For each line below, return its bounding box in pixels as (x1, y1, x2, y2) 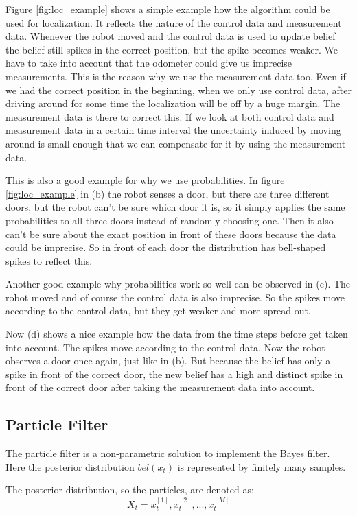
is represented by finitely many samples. (177, 459, 346, 473)
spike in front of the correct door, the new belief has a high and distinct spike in (5, 366, 343, 381)
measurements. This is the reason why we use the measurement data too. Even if (5, 69, 346, 83)
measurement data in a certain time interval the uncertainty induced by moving (5, 123, 341, 137)
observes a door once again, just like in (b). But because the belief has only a (5, 353, 331, 368)
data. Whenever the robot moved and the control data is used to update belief (5, 29, 336, 43)
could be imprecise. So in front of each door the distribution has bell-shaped (5, 240, 326, 255)
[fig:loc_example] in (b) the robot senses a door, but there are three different (5, 186, 330, 200)
